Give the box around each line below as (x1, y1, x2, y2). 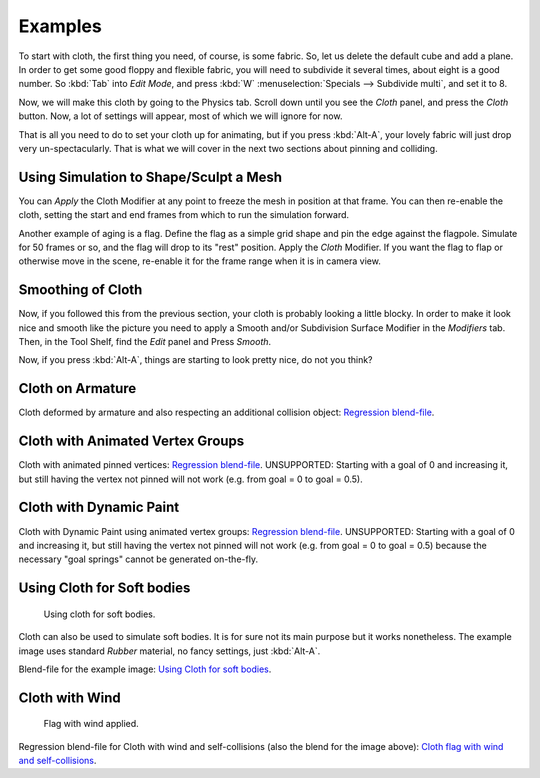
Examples (18, 15, 102, 37)
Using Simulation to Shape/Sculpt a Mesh (18, 168, 283, 185)
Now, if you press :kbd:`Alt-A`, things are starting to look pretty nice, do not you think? (18, 354, 374, 366)
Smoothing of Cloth (18, 281, 143, 299)
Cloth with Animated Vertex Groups (18, 433, 245, 450)
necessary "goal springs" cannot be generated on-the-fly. (18, 553, 259, 565)
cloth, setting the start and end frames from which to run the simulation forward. (18, 209, 350, 221)
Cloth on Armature (18, 380, 137, 397)
